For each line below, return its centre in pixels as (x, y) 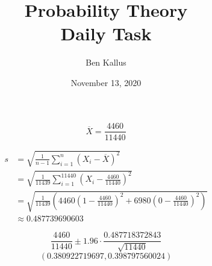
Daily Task (106, 33)
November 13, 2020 (106, 82)
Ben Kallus (106, 62)
